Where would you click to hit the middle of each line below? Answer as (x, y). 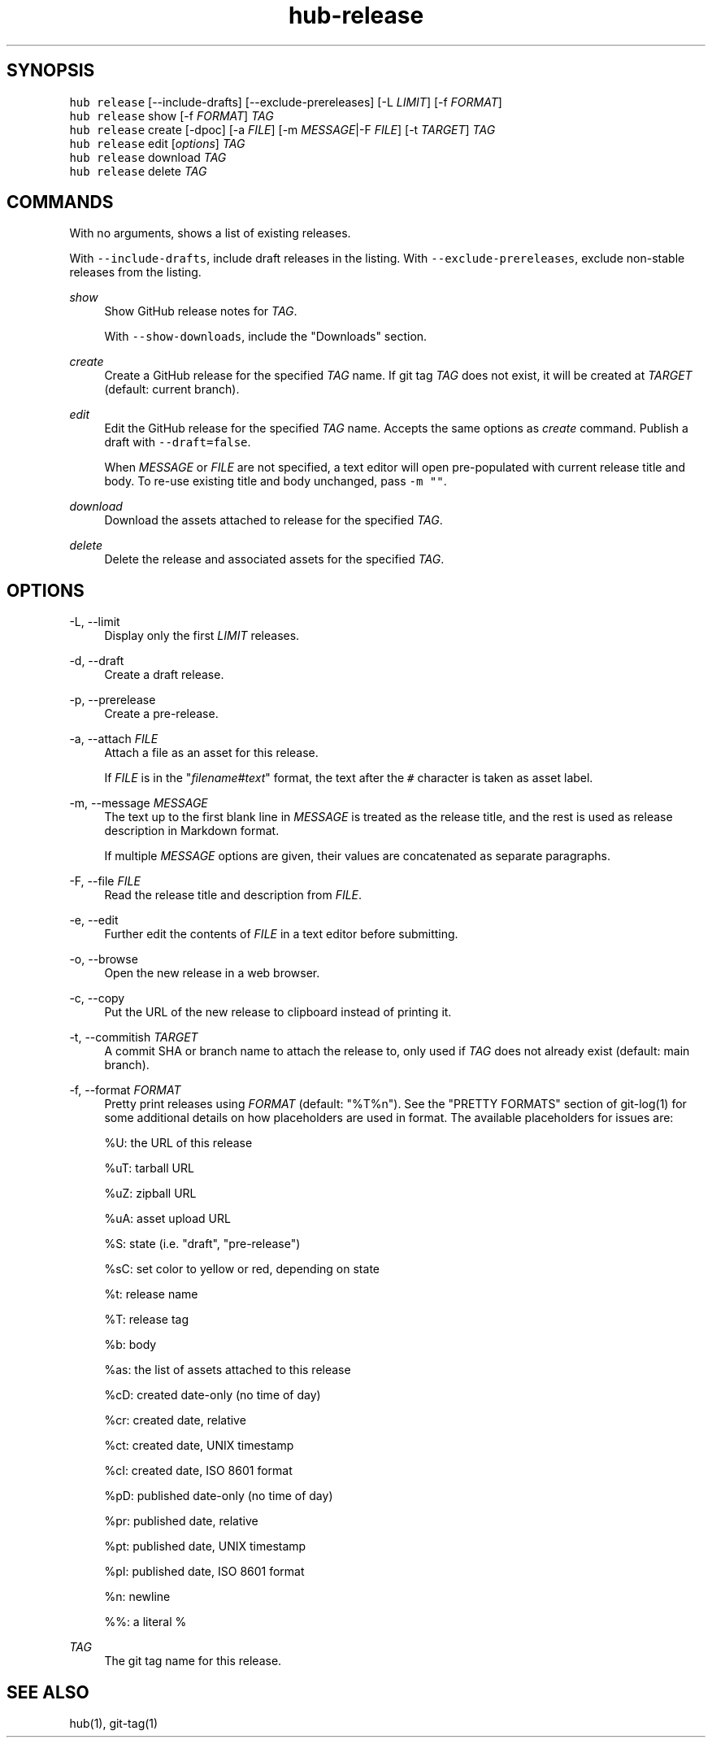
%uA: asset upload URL (167, 1219)
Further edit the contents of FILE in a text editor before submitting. (281, 934)
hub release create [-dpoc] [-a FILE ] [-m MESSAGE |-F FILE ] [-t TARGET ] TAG (282, 129)
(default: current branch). (172, 389)
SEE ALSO (48, 1692)
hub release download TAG (148, 157)
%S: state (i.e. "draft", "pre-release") (202, 1244)
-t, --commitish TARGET (134, 1037)
